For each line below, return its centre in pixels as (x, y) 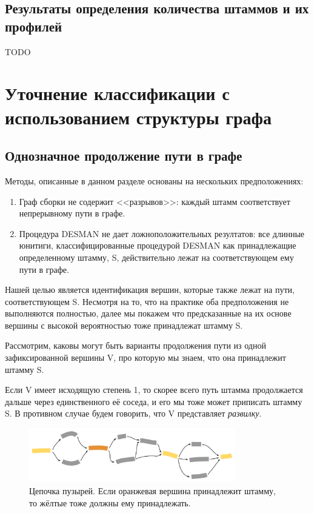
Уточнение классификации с (117, 93)
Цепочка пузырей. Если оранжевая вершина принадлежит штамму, (152, 491)
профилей (34, 26)
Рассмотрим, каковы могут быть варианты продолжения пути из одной (135, 345)
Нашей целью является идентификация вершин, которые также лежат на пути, (150, 290)
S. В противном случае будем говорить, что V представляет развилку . (133, 413)
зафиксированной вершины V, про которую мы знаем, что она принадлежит (145, 357)
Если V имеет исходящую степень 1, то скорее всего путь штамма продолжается (154, 390)
